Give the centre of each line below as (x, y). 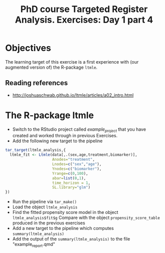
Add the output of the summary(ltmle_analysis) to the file (71, 239)
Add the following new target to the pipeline (57, 141)
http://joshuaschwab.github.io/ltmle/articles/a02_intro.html (73, 95)
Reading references (36, 83)
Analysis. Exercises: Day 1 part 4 (84, 20)
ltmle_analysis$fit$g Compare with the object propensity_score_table (86, 218)
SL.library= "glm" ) (71, 187)
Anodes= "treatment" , (73, 160)
